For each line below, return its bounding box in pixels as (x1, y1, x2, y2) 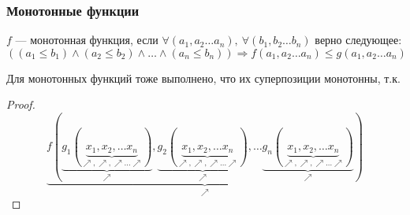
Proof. (6, 96, 35, 113)
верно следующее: (315, 32, 402, 48)
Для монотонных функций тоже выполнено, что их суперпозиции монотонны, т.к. (6, 69, 401, 86)
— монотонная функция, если (15, 32, 158, 48)
